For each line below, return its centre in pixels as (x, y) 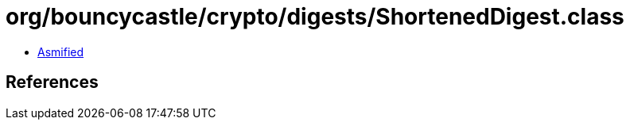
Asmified (61, 52)
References (52, 82)
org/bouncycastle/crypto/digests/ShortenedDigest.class (315, 17)
